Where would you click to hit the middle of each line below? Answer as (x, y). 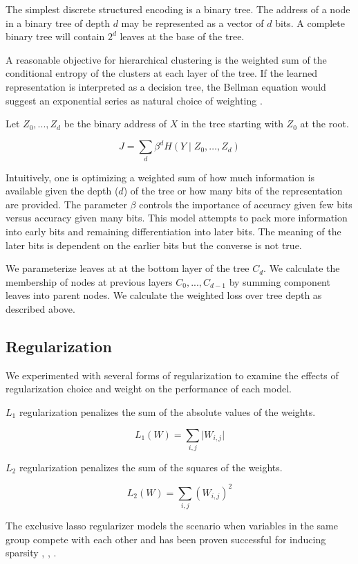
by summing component (280, 281)
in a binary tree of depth (58, 22)
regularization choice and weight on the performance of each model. (149, 389)
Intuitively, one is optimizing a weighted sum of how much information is (160, 177)
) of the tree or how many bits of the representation (233, 191)
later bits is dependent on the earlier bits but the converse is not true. (154, 245)
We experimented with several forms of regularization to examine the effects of (172, 375)
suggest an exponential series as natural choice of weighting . (134, 100)
